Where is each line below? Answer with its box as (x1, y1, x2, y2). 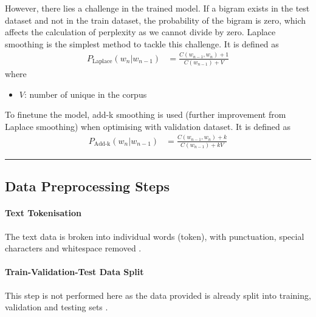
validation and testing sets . (5, 301, 108, 313)
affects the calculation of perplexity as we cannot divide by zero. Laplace (5, 26, 276, 38)
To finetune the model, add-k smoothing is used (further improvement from (5, 108, 286, 121)
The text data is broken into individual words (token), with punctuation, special (5, 230, 304, 242)
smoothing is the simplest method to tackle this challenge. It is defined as (5, 37, 279, 50)
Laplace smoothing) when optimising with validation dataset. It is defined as (5, 120, 290, 132)
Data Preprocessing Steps (5, 177, 170, 196)
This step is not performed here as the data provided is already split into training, (5, 288, 311, 301)
